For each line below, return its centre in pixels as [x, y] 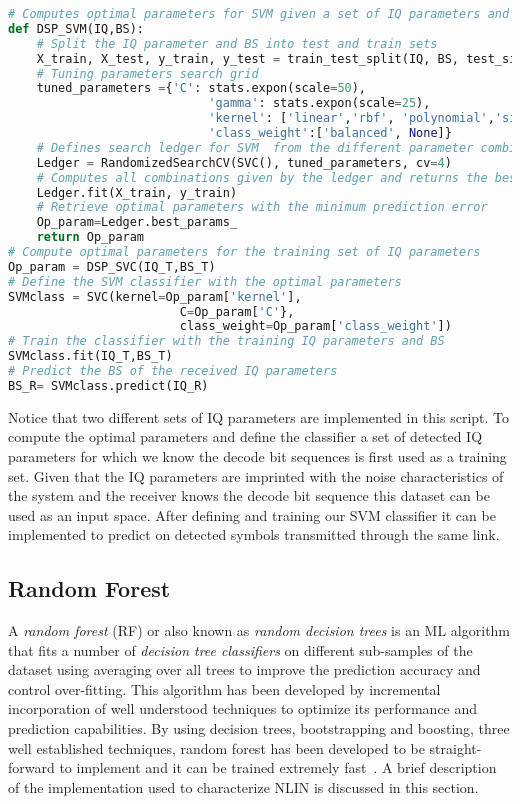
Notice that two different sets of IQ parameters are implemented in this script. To [259, 416]
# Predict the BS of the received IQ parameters [173, 371]
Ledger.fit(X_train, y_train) [137, 192]
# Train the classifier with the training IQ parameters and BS [226, 341]
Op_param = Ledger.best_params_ [137, 222]
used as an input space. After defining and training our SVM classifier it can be [252, 514]
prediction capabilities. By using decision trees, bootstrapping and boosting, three [259, 728]
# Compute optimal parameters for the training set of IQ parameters [244, 252]
